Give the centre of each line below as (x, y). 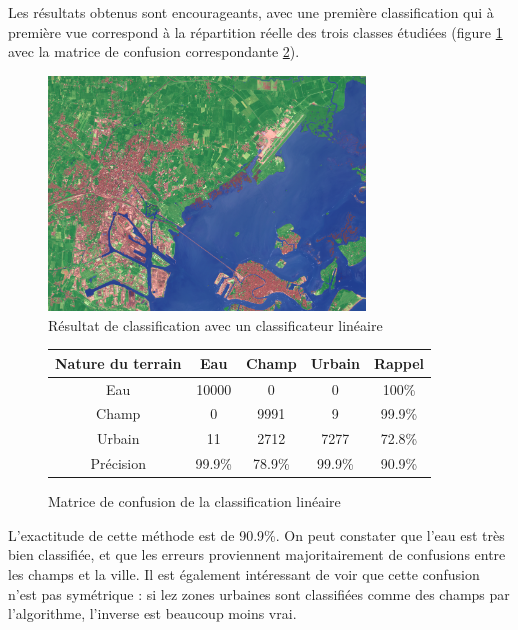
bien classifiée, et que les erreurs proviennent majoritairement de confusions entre (257, 554)
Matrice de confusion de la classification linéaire (194, 501)
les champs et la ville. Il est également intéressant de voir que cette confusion (244, 574)
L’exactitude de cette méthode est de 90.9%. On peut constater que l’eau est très (256, 534)
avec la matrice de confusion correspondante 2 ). (154, 51)
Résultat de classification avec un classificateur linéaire (215, 324)
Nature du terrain (118, 362)
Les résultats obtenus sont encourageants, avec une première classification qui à (251, 12)
